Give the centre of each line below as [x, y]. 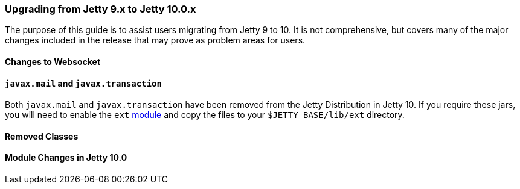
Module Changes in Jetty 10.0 [66, 158]
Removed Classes [42, 136]
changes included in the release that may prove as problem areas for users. [155, 40]
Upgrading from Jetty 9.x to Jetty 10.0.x [101, 9]
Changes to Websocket [53, 61]
